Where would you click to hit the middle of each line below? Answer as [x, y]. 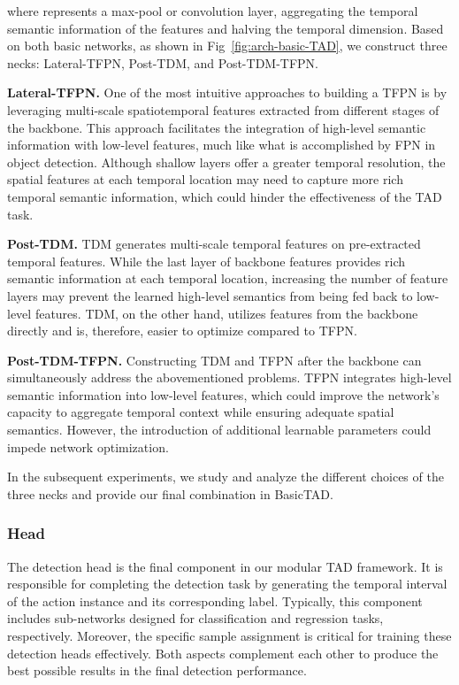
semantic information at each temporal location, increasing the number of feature [228, 278]
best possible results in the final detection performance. [157, 670]
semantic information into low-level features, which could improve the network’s [223, 394]
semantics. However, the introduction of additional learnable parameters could [219, 430]
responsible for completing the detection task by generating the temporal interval [227, 584]
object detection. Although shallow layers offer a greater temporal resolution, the [226, 162]
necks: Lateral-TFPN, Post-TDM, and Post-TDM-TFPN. [163, 62]
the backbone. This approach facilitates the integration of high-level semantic [217, 127]
